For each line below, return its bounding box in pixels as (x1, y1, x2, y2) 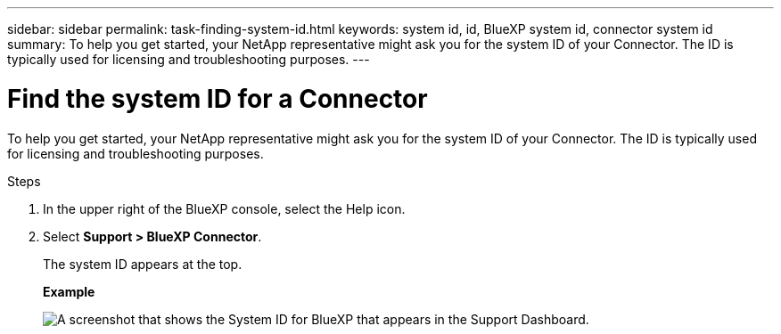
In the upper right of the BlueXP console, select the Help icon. (43, 200, 406, 216)
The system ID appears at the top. (43, 256, 243, 272)
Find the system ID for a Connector (7, 83, 428, 114)
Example (43, 283, 95, 299)
